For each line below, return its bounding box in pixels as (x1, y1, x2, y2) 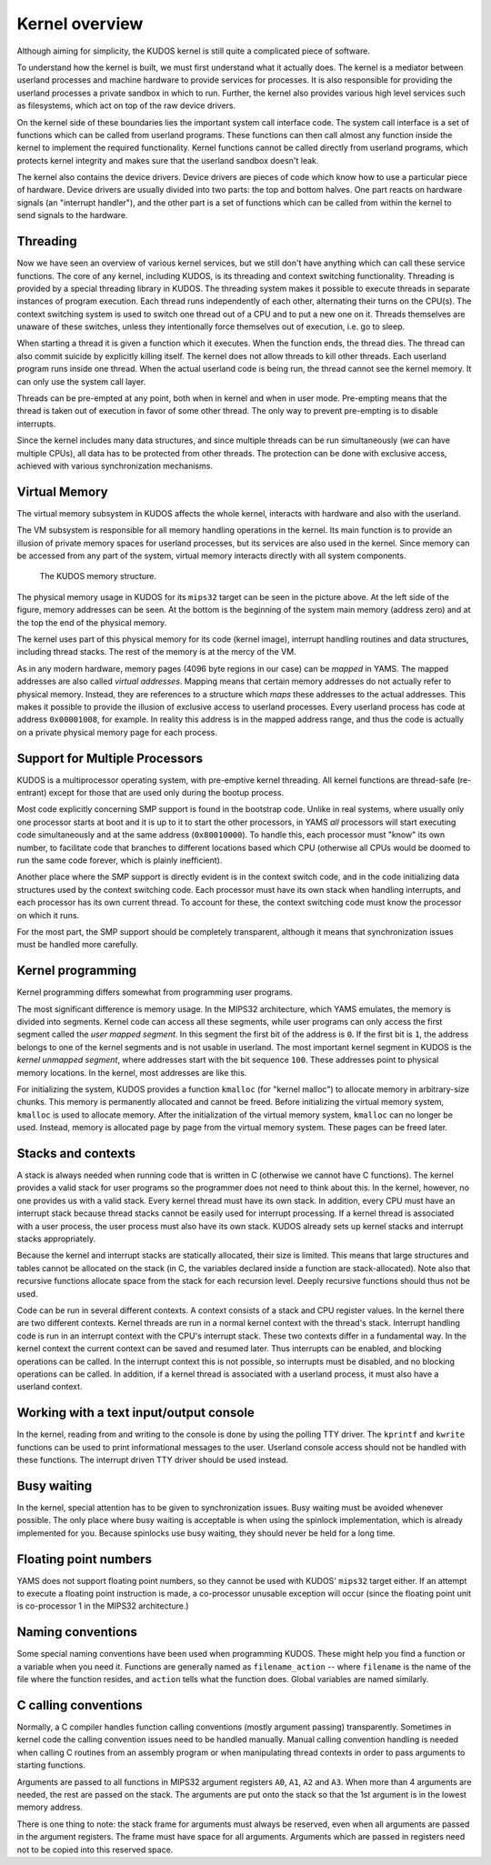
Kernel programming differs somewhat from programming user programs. (16, 987, 293, 998)
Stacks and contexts (16, 1146, 136, 1161)
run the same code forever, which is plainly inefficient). (16, 855, 223, 866)
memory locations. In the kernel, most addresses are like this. (16, 1067, 247, 1078)
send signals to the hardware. (16, 210, 128, 221)
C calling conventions (16, 1697, 143, 1713)
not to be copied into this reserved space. (16, 1844, 174, 1855)
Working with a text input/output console (16, 1405, 255, 1420)
